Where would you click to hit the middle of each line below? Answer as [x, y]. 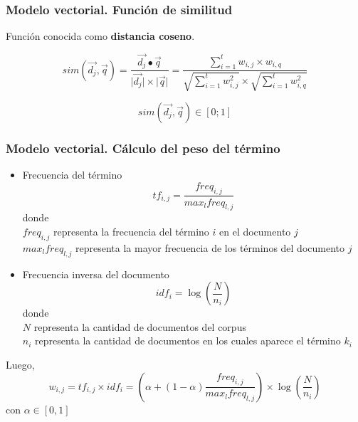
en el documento [255, 231]
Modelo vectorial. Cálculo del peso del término [143, 148]
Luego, [20, 364]
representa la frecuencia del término [131, 231]
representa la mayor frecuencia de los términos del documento [210, 247]
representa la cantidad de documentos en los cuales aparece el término [188, 341]
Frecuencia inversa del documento [96, 274]
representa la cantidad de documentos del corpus [140, 326]
